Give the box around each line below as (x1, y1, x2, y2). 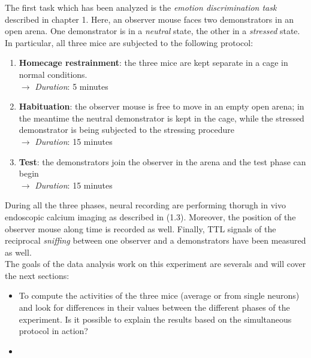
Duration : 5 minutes (35, 80, 108, 92)
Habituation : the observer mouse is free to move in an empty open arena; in (19, 100, 304, 113)
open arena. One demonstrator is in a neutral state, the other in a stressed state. (5, 25, 300, 37)
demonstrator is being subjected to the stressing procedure (19, 123, 235, 136)
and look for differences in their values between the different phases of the (19, 301, 290, 314)
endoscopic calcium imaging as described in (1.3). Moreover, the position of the (5, 210, 296, 223)
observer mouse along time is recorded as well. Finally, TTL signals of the (5, 222, 276, 235)
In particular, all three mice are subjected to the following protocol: (5, 36, 253, 48)
